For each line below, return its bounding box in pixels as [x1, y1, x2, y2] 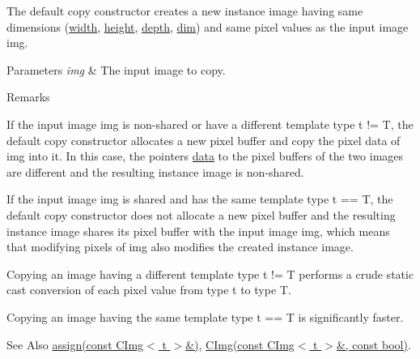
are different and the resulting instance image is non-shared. [6, 163, 304, 180]
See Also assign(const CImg [6, 335, 144, 353]
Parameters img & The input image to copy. [6, 61, 226, 78]
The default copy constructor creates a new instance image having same [6, 2, 363, 19]
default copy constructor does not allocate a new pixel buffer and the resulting [6, 206, 396, 223]
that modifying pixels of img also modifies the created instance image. [6, 238, 354, 255]
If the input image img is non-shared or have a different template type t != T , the [6, 115, 414, 132]
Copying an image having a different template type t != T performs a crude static [6, 265, 414, 282]
